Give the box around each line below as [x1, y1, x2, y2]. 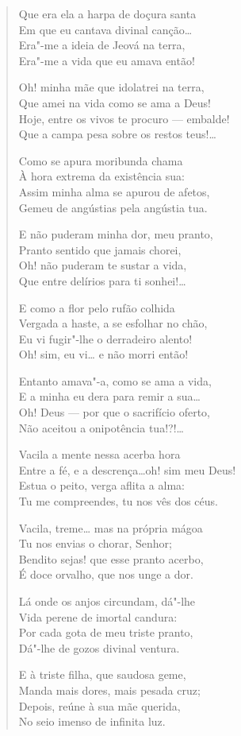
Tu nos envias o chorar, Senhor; [18, 535, 172, 552]
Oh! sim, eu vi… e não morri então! [18, 346, 189, 362]
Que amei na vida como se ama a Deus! [18, 94, 211, 110]
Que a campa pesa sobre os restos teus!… [18, 126, 216, 142]
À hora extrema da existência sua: [18, 168, 185, 184]
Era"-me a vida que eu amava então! [18, 52, 195, 68]
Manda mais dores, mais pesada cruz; [18, 681, 201, 698]
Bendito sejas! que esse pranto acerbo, [18, 550, 204, 567]
